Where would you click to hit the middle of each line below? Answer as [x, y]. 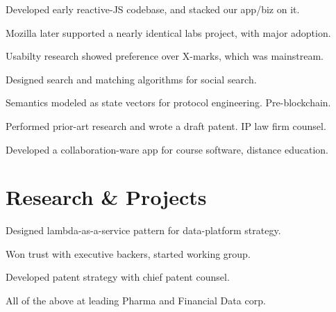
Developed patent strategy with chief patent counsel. [118, 277]
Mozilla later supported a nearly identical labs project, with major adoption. [168, 32]
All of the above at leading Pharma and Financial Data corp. [136, 301]
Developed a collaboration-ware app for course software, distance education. [167, 149]
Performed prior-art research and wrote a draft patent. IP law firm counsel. [166, 125]
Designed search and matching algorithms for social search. [131, 79]
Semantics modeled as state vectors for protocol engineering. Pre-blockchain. [168, 102]
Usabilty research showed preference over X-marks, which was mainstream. [165, 56]
